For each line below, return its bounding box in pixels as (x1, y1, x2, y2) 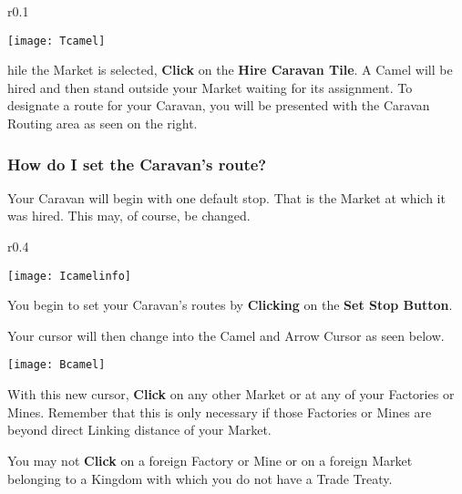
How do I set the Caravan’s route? (7, 152, 267, 175)
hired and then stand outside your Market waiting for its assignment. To (7, 77, 413, 97)
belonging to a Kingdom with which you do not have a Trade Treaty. (7, 468, 393, 488)
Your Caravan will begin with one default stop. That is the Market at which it (7, 188, 446, 207)
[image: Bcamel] (7, 358, 106, 372)
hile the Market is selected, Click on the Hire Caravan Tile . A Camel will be (7, 60, 453, 79)
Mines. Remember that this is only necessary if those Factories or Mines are (7, 402, 432, 421)
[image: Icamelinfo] (7, 269, 132, 283)
